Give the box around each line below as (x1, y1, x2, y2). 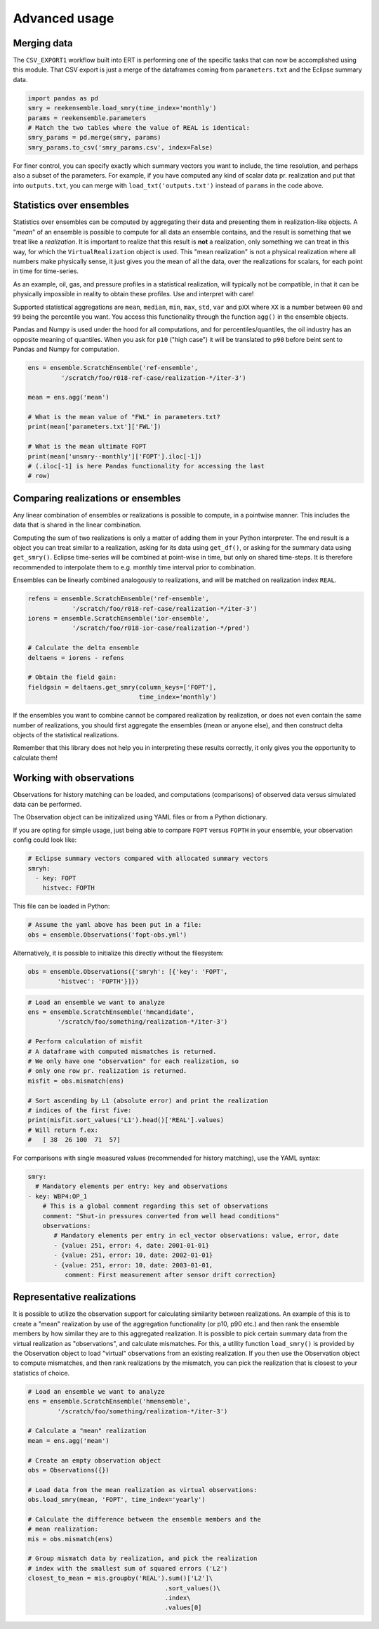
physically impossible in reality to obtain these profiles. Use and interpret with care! (13, 290, 254, 298)
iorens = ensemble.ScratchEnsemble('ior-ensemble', (27, 614, 210, 623)
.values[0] (164, 1604, 202, 1611)
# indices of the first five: (27, 1106, 132, 1114)
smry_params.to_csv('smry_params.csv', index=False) (27, 143, 213, 151)
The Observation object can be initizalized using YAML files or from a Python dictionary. (13, 813, 268, 822)
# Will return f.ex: (27, 1126, 98, 1134)
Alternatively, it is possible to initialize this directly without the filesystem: (13, 949, 224, 957)
